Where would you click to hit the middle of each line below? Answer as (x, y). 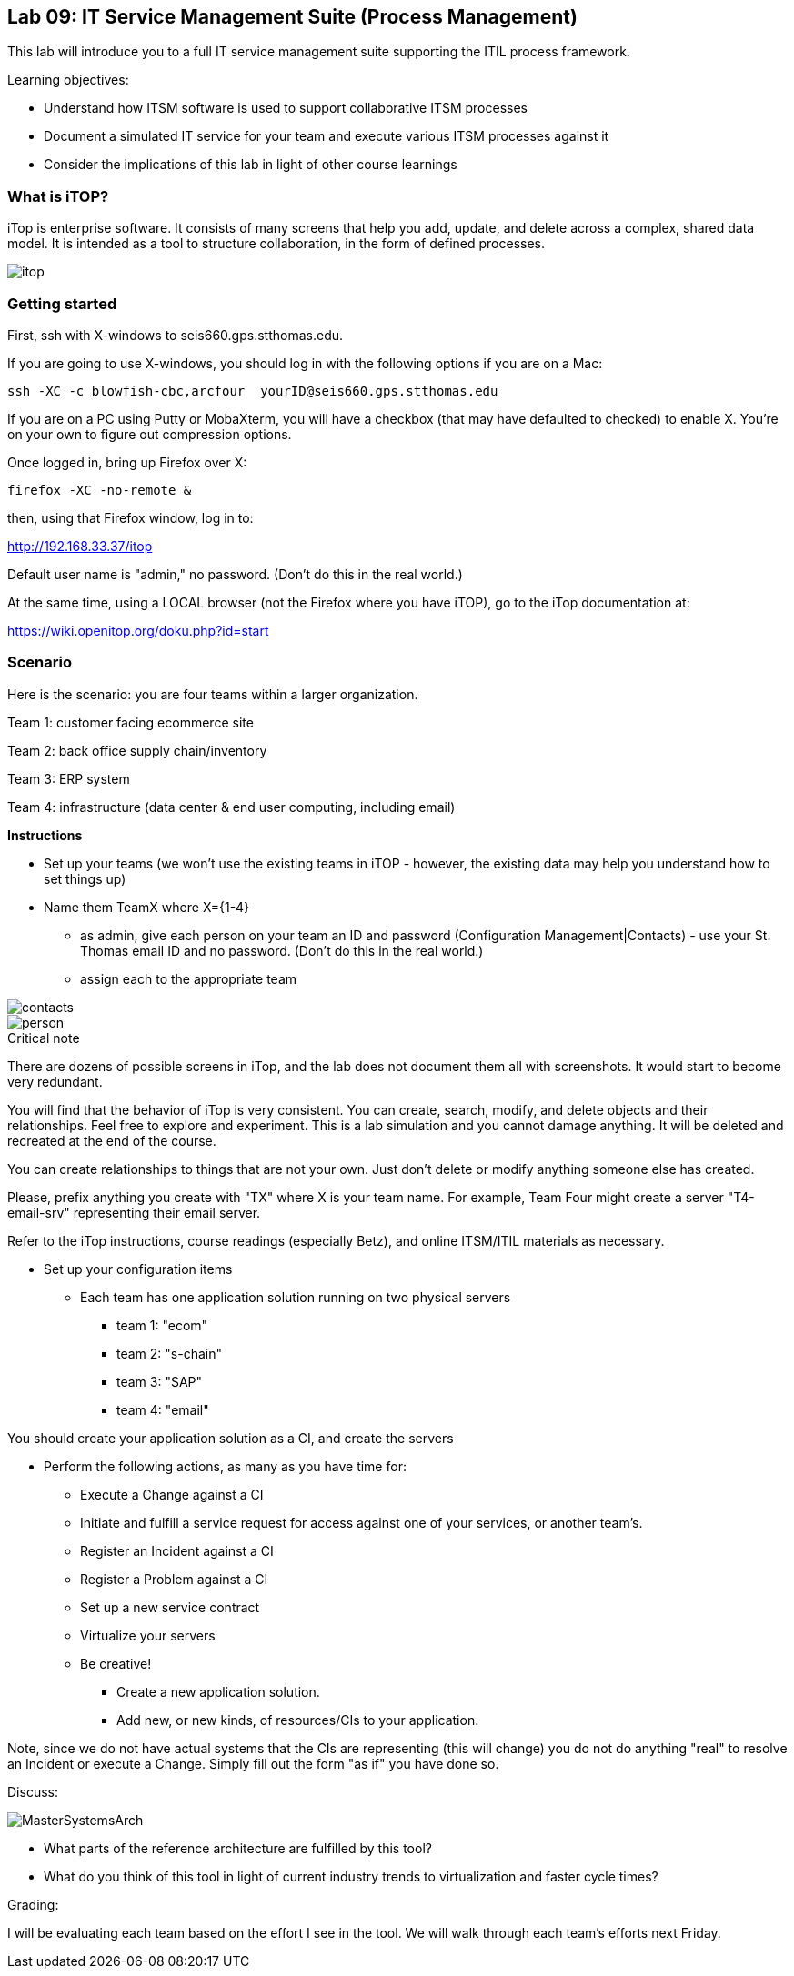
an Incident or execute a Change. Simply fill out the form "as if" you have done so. (253, 1763)
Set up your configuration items (138, 1269)
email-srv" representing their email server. (134, 1212)
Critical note (44, 1038)
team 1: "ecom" (162, 1325)
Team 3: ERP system (69, 778)
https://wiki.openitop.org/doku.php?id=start (138, 630)
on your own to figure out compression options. (150, 434)
